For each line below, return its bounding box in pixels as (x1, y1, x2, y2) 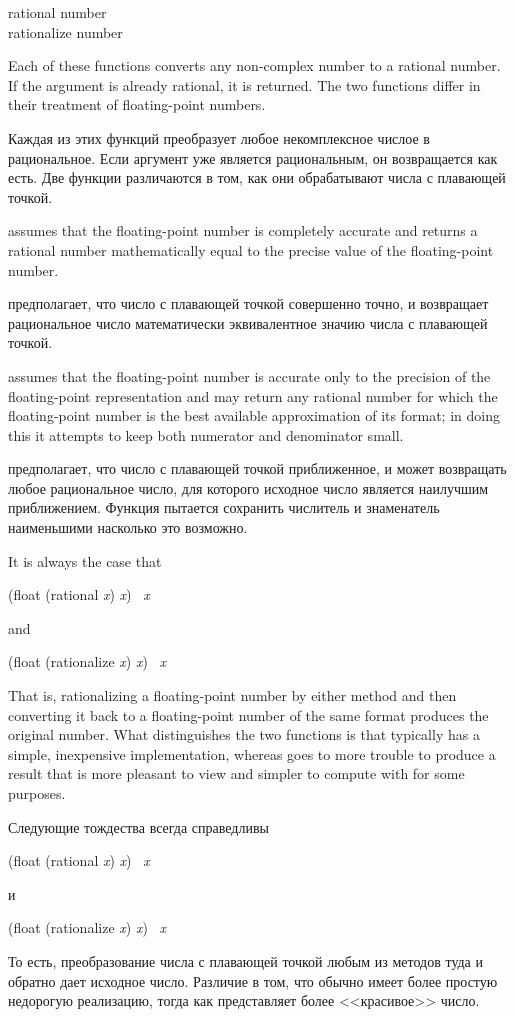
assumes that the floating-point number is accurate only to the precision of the (8, 365, 491, 386)
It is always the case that (8, 550, 162, 571)
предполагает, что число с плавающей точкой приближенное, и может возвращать (8, 458, 507, 479)
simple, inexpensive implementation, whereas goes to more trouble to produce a (8, 743, 496, 764)
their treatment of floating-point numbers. (8, 94, 266, 115)
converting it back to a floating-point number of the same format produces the (8, 704, 489, 725)
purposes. (8, 783, 66, 803)
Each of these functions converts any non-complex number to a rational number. (8, 55, 501, 76)
